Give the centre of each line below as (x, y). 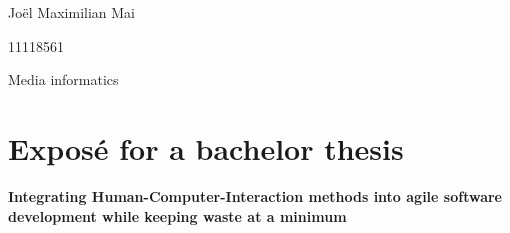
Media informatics (63, 79)
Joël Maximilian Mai (71, 12)
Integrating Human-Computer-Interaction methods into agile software (255, 195)
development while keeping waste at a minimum (177, 215)
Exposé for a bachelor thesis (206, 147)
